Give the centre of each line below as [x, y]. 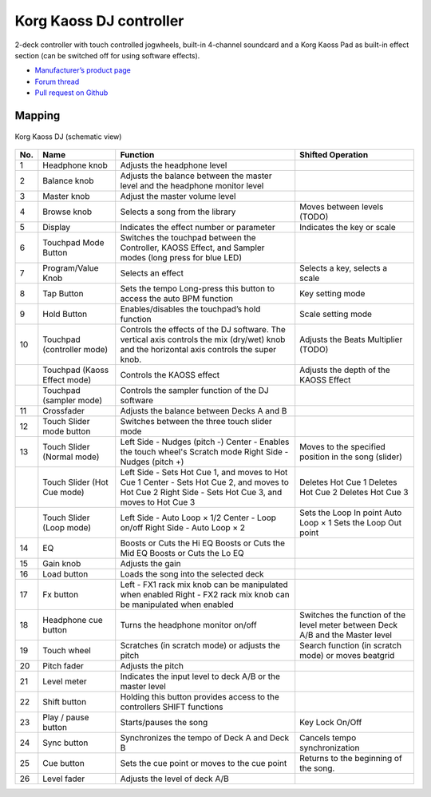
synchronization [330, 747]
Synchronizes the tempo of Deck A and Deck [205, 737]
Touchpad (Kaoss [76, 370]
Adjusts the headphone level [174, 165]
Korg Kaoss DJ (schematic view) [68, 137]
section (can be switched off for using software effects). [107, 55]
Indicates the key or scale [348, 227]
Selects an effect [152, 273]
